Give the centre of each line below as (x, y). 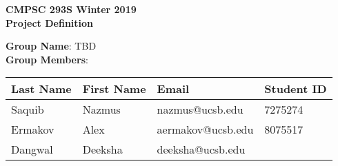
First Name (114, 89)
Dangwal (32, 149)
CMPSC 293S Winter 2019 (71, 9)
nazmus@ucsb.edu (200, 110)
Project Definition (50, 22)
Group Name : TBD (51, 46)
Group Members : (47, 59)
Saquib (28, 110)
